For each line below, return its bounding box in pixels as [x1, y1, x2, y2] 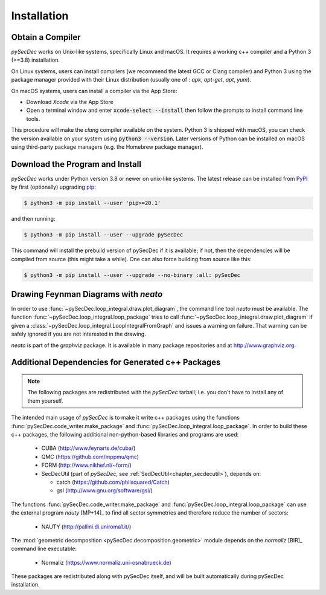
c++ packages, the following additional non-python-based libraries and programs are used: [11, 431, 239, 438]
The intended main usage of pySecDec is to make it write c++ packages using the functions [11, 414, 240, 421]
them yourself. [27, 397, 63, 405]
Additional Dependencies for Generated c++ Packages [11, 357, 221, 368]
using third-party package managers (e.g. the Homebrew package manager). [11, 143, 203, 151]
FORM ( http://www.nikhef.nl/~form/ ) [41, 461, 132, 469]
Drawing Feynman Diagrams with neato [11, 289, 163, 299]
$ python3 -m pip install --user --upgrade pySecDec [24, 232, 184, 238]
